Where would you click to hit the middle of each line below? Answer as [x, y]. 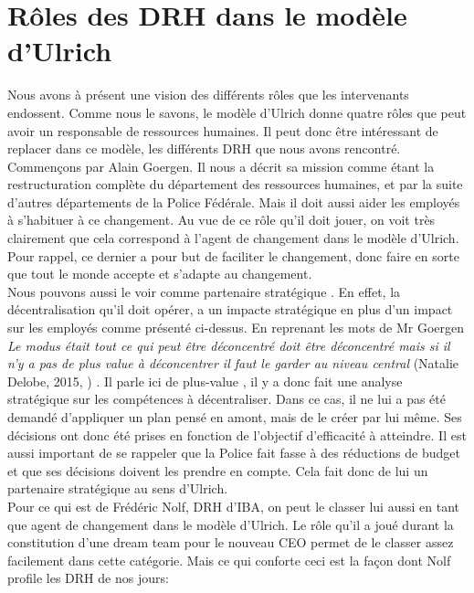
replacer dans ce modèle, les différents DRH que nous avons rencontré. [204, 148]
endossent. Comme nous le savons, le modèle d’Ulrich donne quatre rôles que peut [237, 112]
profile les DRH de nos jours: [88, 578]
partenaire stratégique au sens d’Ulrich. [118, 488]
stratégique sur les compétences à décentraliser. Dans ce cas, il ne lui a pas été [226, 399]
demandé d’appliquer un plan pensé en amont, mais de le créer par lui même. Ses [235, 417]
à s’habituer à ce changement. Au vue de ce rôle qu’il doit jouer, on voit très [221, 220]
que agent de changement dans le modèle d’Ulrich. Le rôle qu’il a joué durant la [231, 524]
